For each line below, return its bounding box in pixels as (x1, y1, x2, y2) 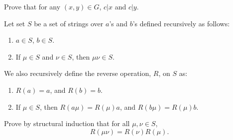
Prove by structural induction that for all (4, 118, 130, 129)
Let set (4, 18, 25, 28)
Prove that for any (4, 1, 61, 11)
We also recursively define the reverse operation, (4, 68, 151, 78)
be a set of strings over (34, 18, 104, 28)
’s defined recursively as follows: (132, 18, 230, 28)
